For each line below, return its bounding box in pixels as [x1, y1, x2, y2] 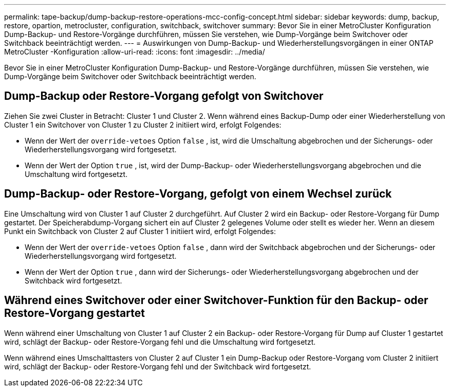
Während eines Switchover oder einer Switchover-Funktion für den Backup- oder [4, 294, 428, 307]
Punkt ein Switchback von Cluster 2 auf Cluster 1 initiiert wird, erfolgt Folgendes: [4, 226, 276, 236]
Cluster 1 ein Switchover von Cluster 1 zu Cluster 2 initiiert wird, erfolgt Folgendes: [4, 120, 282, 129]
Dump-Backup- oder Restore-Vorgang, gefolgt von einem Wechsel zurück [4, 187, 392, 201]
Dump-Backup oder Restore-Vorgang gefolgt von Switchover [4, 90, 324, 103]
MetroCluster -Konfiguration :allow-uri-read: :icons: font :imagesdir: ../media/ [4, 47, 265, 56]
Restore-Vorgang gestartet [4, 307, 145, 320]
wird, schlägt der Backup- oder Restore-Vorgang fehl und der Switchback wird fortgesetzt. [4, 362, 311, 371]
